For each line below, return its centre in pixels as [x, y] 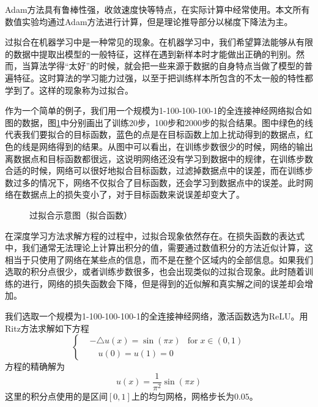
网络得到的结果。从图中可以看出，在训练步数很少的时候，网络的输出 [176, 146]
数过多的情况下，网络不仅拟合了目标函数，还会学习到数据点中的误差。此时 [155, 182]
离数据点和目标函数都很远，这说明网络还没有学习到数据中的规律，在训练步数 [159, 158]
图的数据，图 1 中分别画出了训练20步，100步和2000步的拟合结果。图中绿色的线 [159, 122]
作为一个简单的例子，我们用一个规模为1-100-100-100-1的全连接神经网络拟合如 [158, 110]
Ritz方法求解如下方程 [47, 328]
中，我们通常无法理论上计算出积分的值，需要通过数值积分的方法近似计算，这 [159, 248]
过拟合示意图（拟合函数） [81, 215]
